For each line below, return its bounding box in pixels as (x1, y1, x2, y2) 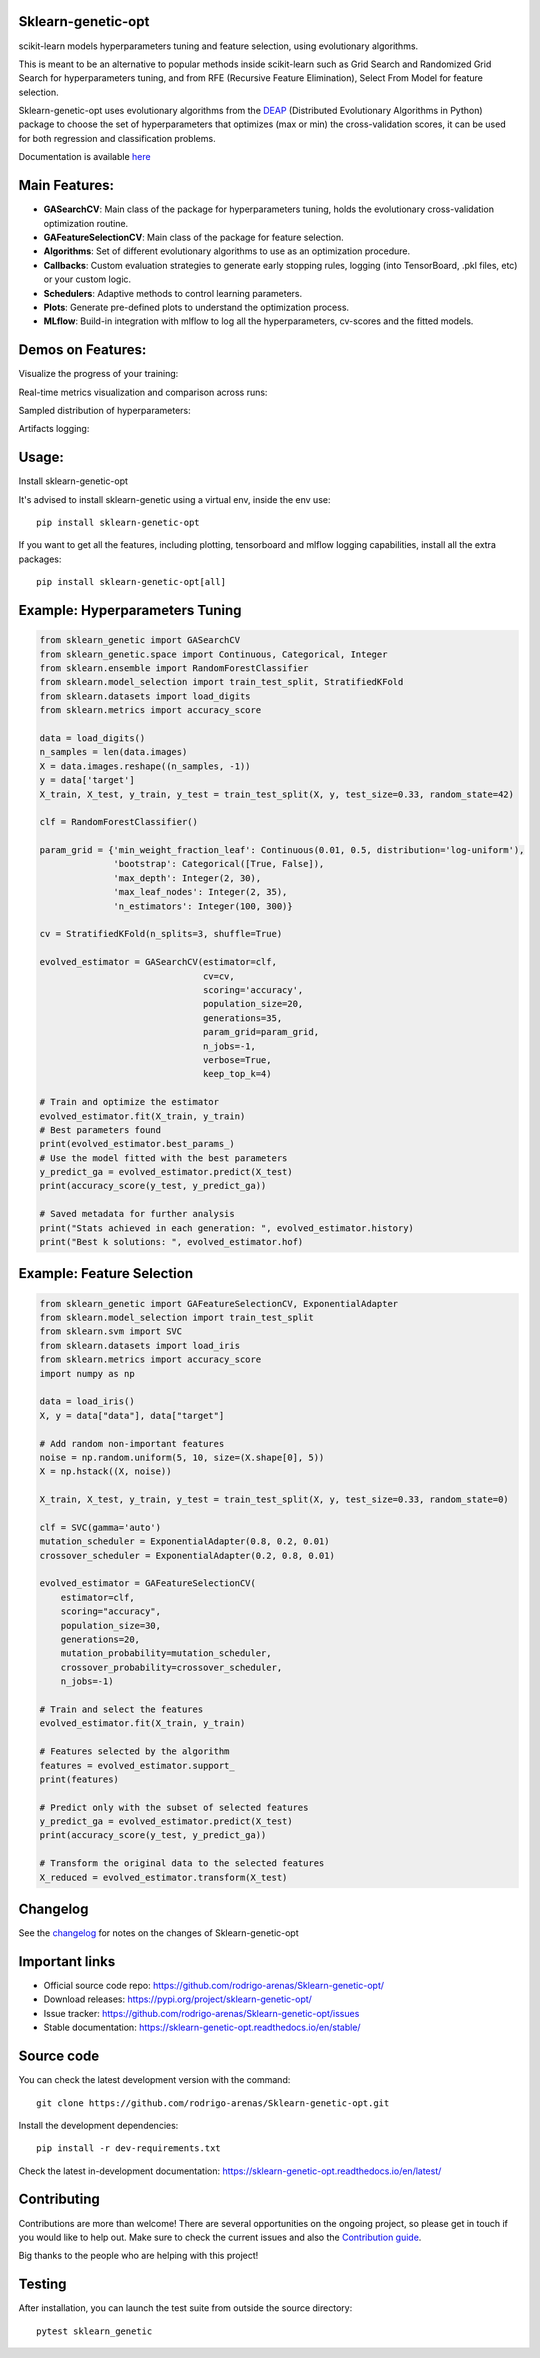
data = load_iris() (39, 1396, 135, 1407)
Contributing (18, 2191, 100, 2208)
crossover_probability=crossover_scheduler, (60, 1661, 283, 1673)
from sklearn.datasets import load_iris (39, 1340, 240, 1351)
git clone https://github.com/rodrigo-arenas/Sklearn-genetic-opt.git (36, 2097, 390, 2109)
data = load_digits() (39, 732, 146, 744)
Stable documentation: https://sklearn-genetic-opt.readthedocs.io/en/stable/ (43, 2021, 361, 2034)
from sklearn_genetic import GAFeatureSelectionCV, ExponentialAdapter (39, 1298, 399, 1309)
